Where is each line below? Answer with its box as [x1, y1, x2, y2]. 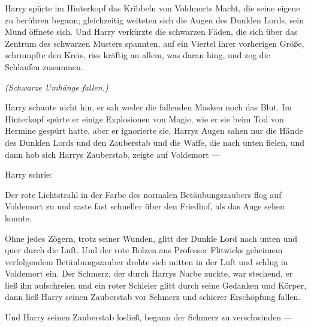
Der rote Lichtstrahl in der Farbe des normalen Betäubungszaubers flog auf [5, 188, 282, 200]
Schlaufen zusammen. [5, 60, 83, 73]
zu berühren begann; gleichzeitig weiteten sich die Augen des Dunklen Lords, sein [5, 13, 304, 26]
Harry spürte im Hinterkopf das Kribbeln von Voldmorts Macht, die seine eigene [5, 2, 300, 14]
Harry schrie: [5, 168, 53, 181]
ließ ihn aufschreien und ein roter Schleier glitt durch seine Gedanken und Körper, [5, 278, 307, 291]
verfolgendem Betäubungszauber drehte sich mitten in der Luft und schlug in [5, 255, 288, 268]
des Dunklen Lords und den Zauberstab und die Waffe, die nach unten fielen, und [5, 136, 305, 148]
